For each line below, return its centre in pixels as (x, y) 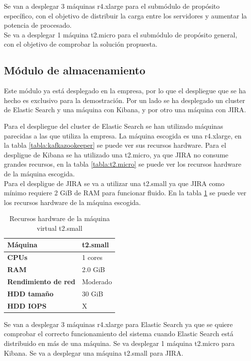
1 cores (92, 257)
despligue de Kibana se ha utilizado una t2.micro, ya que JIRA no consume (116, 154)
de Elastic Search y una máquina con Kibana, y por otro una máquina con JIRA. (125, 110)
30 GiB (92, 293)
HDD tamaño (30, 293)
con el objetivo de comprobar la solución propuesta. (81, 44)
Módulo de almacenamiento (75, 70)
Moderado (97, 282)
